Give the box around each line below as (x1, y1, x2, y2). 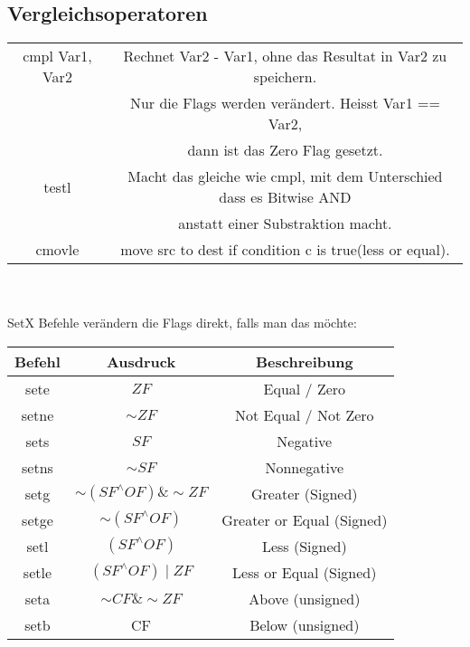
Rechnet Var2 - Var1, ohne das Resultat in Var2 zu (123, 45, 447, 67)
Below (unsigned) (249, 614, 360, 635)
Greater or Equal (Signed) (221, 509, 388, 530)
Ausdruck (106, 350, 176, 372)
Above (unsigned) (249, 587, 361, 609)
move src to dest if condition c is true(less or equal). (120, 239, 450, 261)
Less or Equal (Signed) (232, 561, 377, 583)
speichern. (253, 66, 317, 88)
